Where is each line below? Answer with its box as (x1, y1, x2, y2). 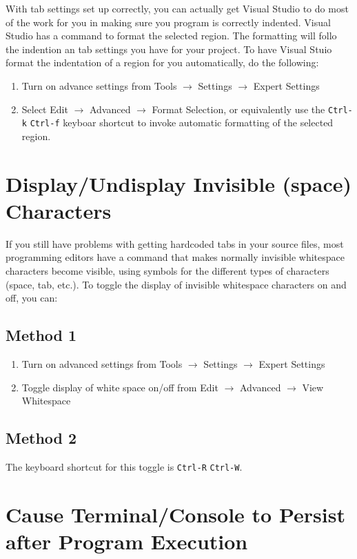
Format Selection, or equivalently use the (152, 101, 325, 116)
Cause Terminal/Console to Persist (6, 500, 345, 528)
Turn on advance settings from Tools (21, 78, 177, 92)
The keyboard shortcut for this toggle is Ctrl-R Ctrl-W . (6, 459, 243, 473)
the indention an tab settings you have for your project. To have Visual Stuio (6, 41, 332, 56)
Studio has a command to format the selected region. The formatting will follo (6, 28, 337, 43)
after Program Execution (6, 527, 248, 555)
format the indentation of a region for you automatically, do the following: (6, 55, 319, 70)
